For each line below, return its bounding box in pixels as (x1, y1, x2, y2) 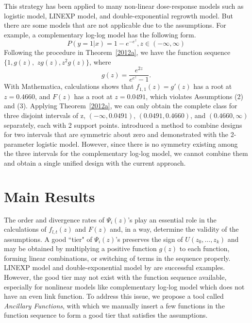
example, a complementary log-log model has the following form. (4, 29, 196, 39)
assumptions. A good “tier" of (4, 234, 92, 244)
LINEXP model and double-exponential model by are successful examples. (4, 262, 225, 272)
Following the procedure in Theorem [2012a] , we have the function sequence (4, 47, 231, 57)
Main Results (4, 186, 95, 206)
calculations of (4, 224, 47, 234)
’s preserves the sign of (116, 234, 183, 244)
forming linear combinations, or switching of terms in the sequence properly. (4, 253, 231, 263)
